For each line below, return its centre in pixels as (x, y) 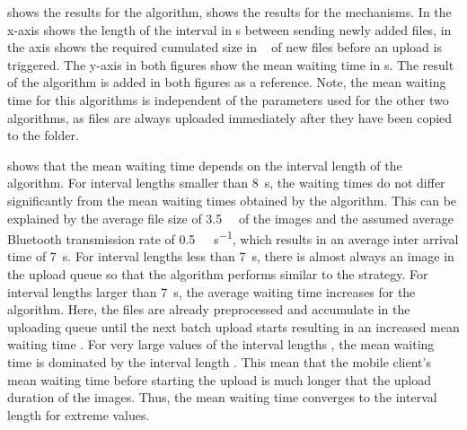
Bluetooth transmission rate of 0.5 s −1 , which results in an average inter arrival (233, 237)
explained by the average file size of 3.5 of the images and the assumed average (230, 218)
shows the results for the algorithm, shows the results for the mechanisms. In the (229, 12)
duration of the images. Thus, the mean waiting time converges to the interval (222, 397)
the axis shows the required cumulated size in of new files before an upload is (225, 47)
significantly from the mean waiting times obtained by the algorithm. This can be (232, 200)
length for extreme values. (79, 414)
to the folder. (43, 135)
